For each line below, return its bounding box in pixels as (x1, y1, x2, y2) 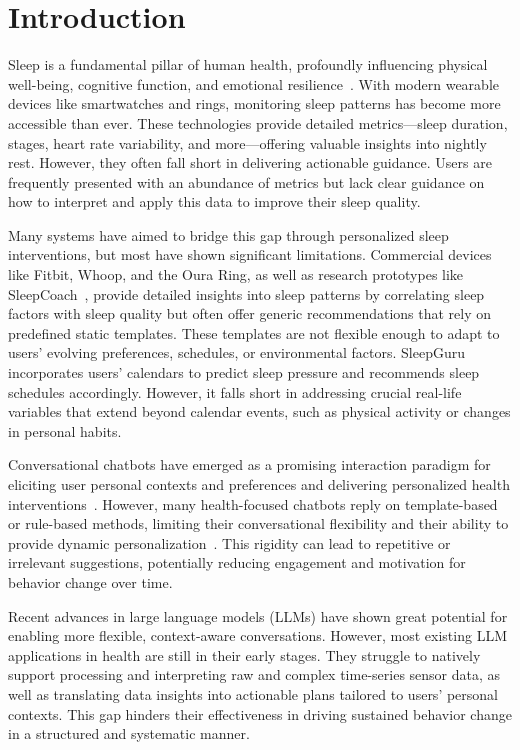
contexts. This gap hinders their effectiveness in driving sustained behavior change (8, 703, 512, 724)
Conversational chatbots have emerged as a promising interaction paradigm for (8, 454, 491, 475)
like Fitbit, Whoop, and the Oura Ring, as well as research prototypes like (8, 264, 464, 285)
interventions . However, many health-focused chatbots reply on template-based (8, 493, 498, 514)
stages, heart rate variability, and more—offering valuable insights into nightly (8, 132, 487, 153)
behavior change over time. (8, 571, 173, 592)
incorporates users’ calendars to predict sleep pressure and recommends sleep (8, 362, 480, 383)
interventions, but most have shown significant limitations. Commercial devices (8, 244, 492, 265)
